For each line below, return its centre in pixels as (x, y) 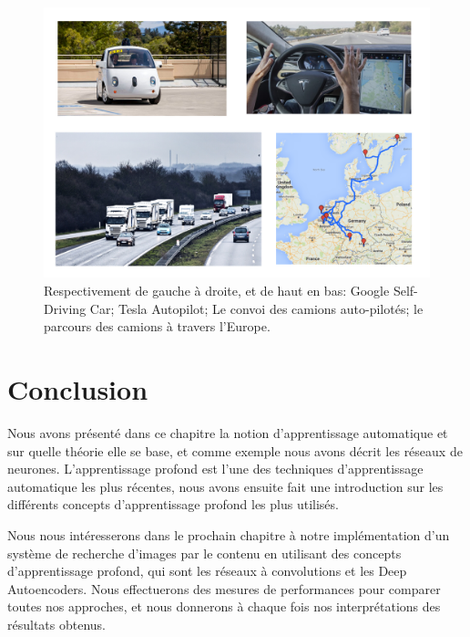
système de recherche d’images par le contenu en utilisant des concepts (204, 553)
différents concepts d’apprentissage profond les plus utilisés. (173, 504)
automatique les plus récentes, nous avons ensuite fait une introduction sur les (225, 486)
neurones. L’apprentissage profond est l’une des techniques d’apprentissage (215, 469)
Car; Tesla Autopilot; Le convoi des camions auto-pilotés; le (256, 308)
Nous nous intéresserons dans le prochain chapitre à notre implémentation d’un (229, 534)
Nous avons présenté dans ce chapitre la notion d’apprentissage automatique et (228, 432)
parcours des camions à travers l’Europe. (157, 326)
